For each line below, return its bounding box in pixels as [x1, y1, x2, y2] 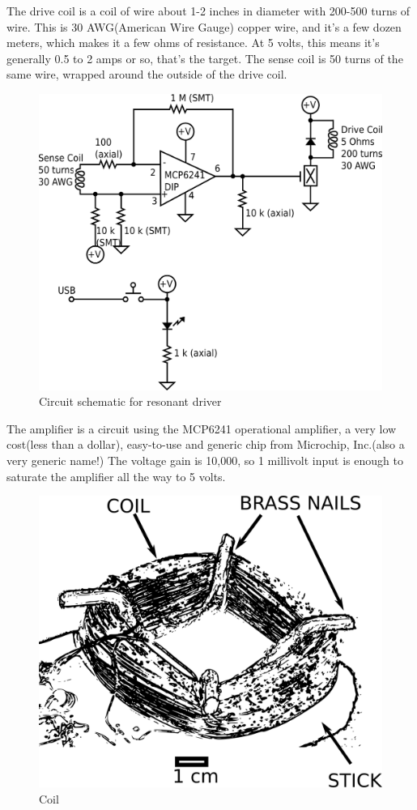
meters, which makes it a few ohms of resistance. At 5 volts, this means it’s [6, 34, 380, 51]
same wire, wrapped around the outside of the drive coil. [6, 66, 287, 83]
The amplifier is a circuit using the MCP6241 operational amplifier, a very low [6, 420, 397, 437]
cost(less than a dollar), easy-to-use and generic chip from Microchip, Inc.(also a [6, 436, 405, 453]
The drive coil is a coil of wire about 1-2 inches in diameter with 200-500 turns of [6, 2, 411, 19]
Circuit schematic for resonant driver [39, 393, 222, 410]
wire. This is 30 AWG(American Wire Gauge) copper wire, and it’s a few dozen [6, 18, 402, 35]
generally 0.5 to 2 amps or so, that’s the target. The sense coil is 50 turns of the [6, 49, 403, 66]
